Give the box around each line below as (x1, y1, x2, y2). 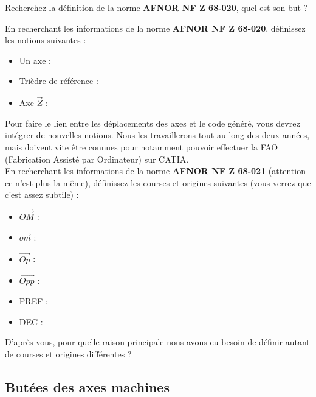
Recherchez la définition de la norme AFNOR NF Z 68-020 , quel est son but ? (5, 1, 308, 13)
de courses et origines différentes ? (5, 347, 132, 360)
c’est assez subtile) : (5, 188, 79, 201)
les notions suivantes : (5, 33, 86, 46)
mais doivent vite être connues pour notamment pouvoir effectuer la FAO (5, 140, 278, 153)
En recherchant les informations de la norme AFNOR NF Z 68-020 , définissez (5, 21, 306, 34)
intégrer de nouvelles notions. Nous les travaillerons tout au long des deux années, (5, 128, 310, 141)
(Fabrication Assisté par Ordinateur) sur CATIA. (5, 152, 189, 165)
